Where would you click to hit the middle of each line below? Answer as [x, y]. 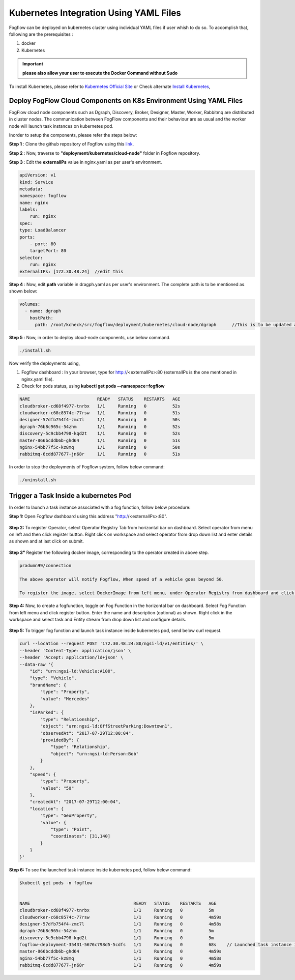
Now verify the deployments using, [44, 363]
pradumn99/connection [45, 565]
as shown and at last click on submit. [46, 541]
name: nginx [34, 202]
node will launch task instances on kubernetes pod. [61, 126]
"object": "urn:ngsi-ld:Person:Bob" [95, 754]
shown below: [23, 291]
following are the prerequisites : [41, 34]
